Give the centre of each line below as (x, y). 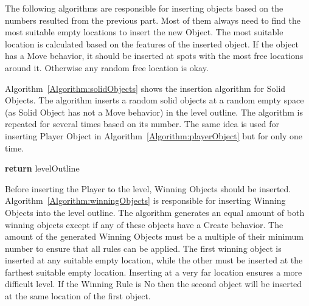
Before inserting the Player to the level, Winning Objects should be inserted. (148, 188)
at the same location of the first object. (78, 296)
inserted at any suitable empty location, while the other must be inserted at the (154, 260)
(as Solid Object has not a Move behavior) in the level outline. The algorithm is (154, 112)
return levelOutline (42, 168)
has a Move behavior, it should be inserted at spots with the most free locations (154, 56)
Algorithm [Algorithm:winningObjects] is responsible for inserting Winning (145, 200)
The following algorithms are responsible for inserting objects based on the (144, 8)
